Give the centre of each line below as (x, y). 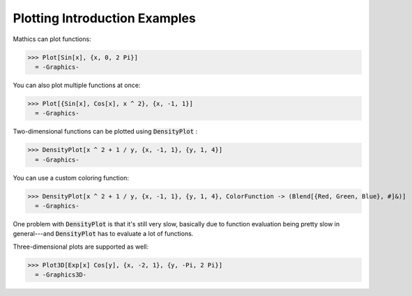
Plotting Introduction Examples (105, 18)
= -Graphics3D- (61, 275)
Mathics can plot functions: (52, 39)
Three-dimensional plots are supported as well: (81, 247)
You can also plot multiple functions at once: (77, 85)
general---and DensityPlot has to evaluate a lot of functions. (103, 234)
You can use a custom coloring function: (71, 178)
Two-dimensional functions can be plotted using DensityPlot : (105, 132)
